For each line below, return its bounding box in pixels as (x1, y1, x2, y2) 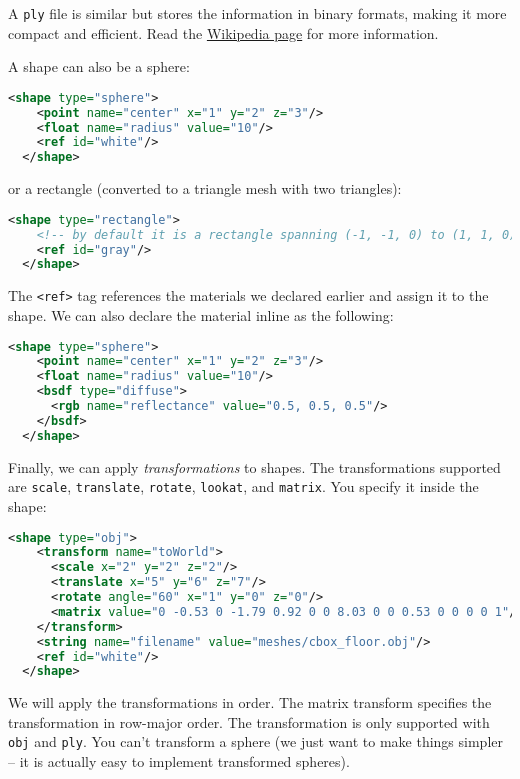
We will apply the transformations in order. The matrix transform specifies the (8, 692, 492, 713)
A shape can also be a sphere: (8, 56, 190, 77)
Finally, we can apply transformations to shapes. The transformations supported (8, 456, 501, 477)
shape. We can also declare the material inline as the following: (8, 304, 394, 325)
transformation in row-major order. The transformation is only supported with (8, 711, 490, 732)
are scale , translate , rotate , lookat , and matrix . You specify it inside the (8, 476, 479, 497)
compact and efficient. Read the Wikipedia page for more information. (8, 22, 439, 43)
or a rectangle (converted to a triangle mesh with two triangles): (8, 178, 402, 199)
